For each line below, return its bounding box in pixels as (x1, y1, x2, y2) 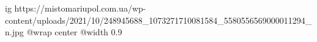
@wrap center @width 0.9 (26, 26, 122, 38)
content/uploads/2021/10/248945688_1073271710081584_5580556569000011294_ (5, 13, 312, 26)
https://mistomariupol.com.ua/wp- (14, 2, 146, 14)
